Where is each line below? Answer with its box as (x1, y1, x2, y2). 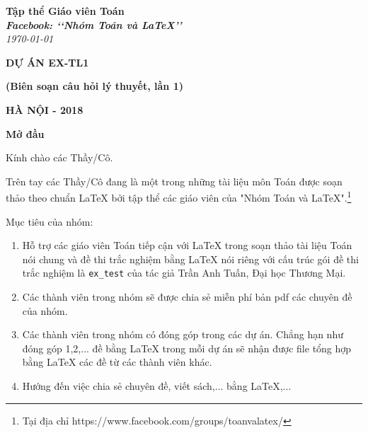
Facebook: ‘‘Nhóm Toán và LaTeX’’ (6, 17, 182, 32)
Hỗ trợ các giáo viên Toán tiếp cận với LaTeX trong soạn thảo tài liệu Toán (22, 238, 352, 253)
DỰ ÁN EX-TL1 (6, 54, 89, 69)
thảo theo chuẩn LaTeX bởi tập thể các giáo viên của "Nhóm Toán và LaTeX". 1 (6, 188, 352, 204)
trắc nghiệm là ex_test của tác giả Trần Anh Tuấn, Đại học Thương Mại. (22, 265, 346, 280)
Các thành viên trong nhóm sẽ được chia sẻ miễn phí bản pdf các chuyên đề (22, 289, 352, 304)
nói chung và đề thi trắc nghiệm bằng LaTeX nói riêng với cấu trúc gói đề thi (22, 251, 359, 266)
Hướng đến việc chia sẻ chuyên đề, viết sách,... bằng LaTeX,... (22, 379, 292, 393)
